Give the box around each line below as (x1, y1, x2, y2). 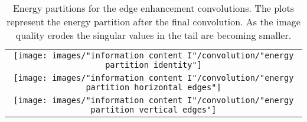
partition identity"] (105, 60, 202, 70)
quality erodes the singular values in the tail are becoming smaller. (15, 28, 292, 42)
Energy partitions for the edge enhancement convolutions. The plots (12, 1, 295, 15)
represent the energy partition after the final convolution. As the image (6, 15, 301, 28)
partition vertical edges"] (90, 105, 217, 114)
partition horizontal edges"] (86, 83, 221, 92)
